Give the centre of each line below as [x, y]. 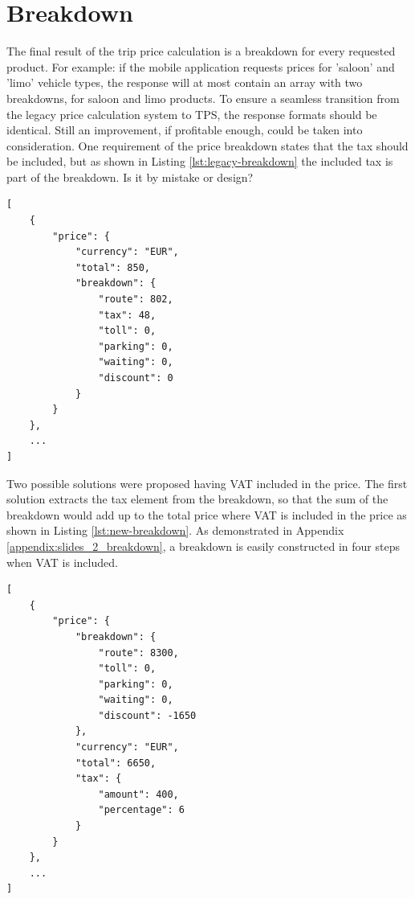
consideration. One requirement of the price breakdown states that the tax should [207, 145]
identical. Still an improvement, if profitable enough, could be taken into [185, 130]
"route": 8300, [138, 653]
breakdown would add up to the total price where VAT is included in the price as [207, 514]
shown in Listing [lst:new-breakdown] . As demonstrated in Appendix [175, 530]
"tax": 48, [127, 315]
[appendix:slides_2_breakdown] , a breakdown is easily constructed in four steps [203, 546]
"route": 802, [136, 300]
